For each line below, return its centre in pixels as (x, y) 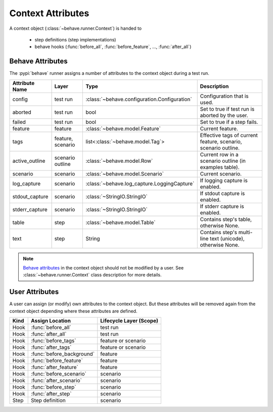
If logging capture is (224, 180)
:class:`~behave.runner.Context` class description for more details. (92, 275)
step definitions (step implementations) (75, 39)
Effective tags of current (229, 135)
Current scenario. (221, 173)
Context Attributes (49, 13)
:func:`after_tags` (51, 347)
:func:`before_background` (63, 354)
